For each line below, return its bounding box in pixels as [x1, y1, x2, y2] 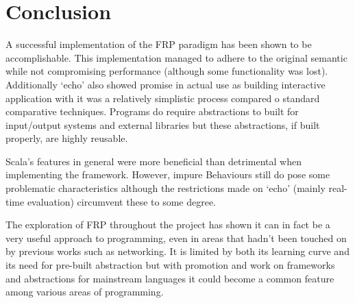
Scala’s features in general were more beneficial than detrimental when [5, 154, 302, 168]
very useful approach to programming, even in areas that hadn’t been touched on [5, 230, 347, 245]
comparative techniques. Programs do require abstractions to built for [5, 104, 299, 119]
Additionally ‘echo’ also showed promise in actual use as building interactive [5, 77, 326, 91]
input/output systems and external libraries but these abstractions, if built [5, 117, 320, 132]
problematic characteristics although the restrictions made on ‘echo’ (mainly [5, 181, 326, 195]
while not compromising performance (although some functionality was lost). [5, 64, 328, 78]
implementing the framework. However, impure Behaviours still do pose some [5, 167, 330, 182]
